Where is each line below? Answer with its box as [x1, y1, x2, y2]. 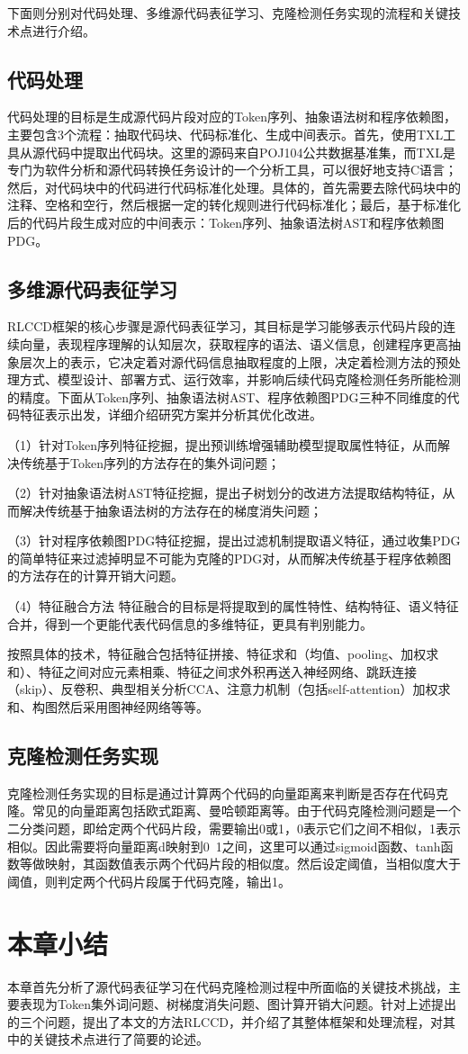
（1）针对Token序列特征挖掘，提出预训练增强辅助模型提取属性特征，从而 [7, 435, 437, 454]
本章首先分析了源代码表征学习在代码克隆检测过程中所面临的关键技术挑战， [7, 977, 448, 995]
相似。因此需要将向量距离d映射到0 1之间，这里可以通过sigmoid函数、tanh [7, 836, 441, 855]
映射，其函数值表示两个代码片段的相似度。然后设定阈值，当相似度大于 [44, 854, 461, 873]
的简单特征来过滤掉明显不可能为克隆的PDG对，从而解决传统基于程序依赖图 [7, 548, 452, 567]
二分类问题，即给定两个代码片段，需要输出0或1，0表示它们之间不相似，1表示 [7, 819, 461, 838]
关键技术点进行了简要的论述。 [31, 1030, 209, 1049]
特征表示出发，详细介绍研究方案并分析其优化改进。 [19, 405, 322, 424]
